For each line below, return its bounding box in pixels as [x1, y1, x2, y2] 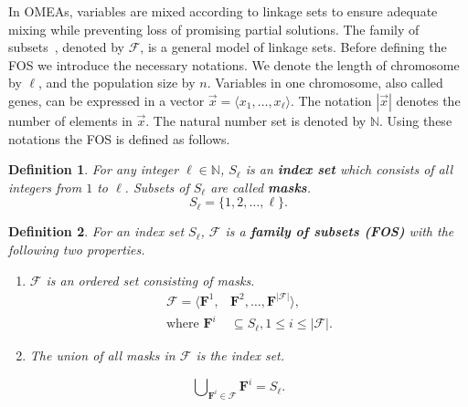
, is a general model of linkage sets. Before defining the [140, 37, 447, 57]
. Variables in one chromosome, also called [207, 73, 443, 92]
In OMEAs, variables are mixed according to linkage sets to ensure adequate [8, 2, 438, 20]
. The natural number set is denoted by [145, 110, 367, 130]
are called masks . [210, 177, 311, 196]
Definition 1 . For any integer [8, 160, 179, 179]
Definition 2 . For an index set [8, 222, 185, 241]
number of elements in [8, 110, 133, 130]
